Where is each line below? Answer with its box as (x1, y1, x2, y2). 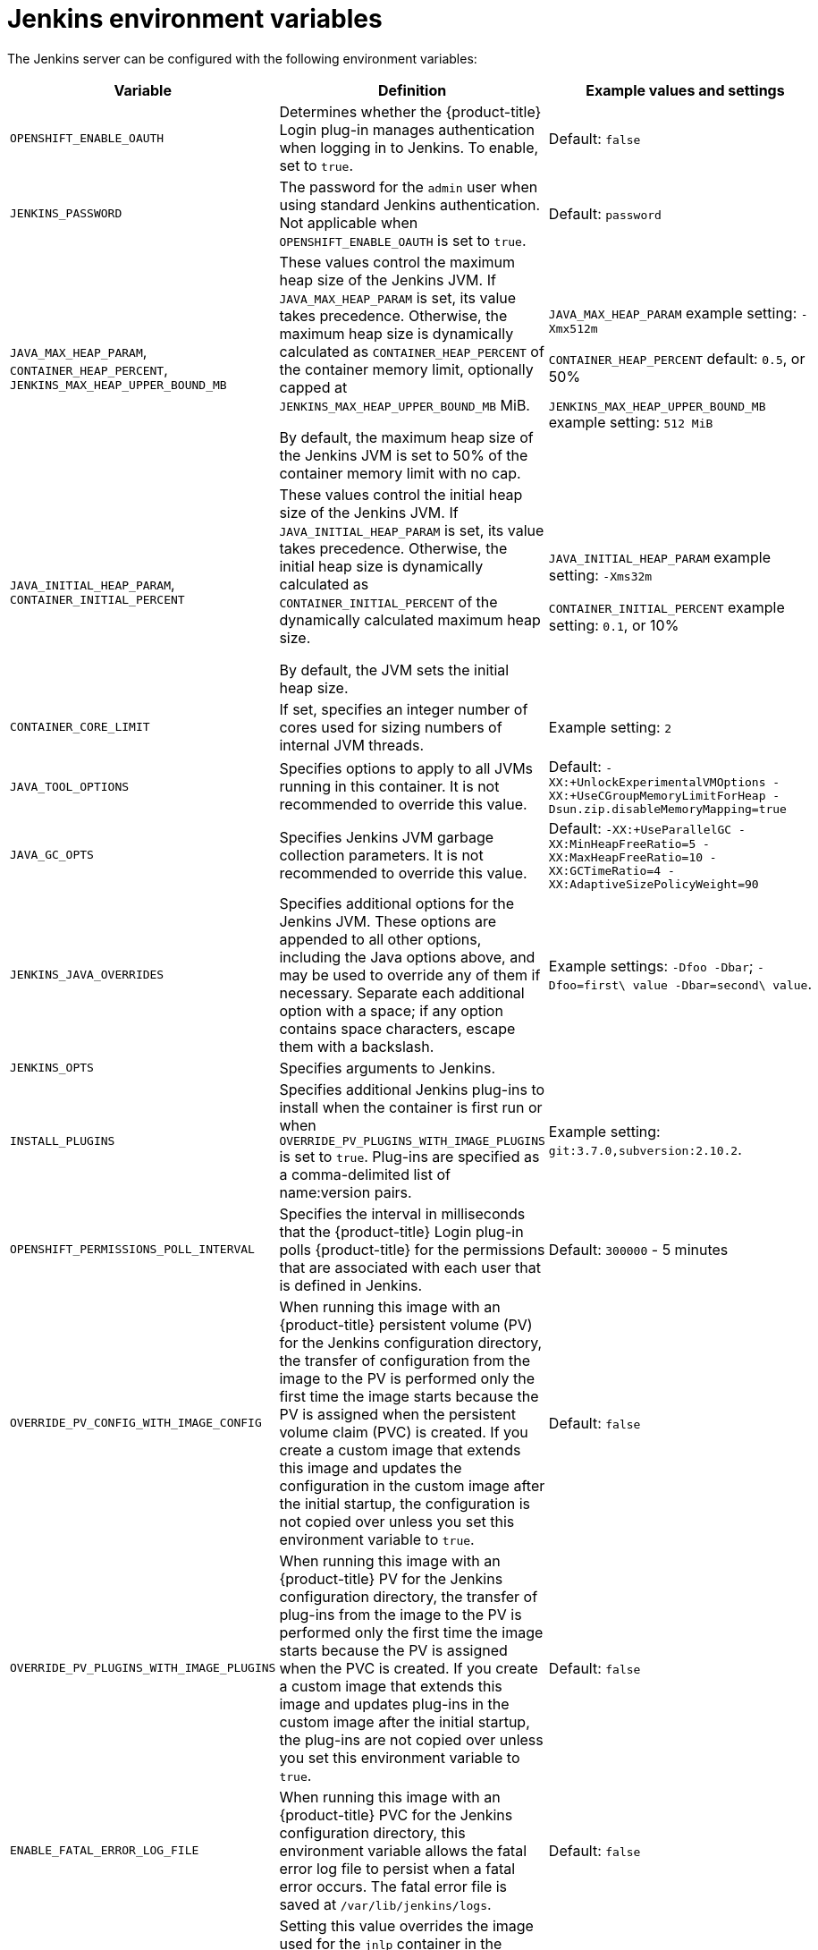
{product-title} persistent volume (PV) (279, 1315, 533, 1334)
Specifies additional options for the (279, 894, 514, 912)
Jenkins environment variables (7, 4, 383, 34)
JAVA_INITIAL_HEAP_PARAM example (548, 547, 772, 566)
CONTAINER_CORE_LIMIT (10, 720, 150, 734)
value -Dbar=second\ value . (632, 974, 813, 993)
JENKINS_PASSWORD (10, 207, 122, 221)
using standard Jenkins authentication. (279, 195, 541, 214)
